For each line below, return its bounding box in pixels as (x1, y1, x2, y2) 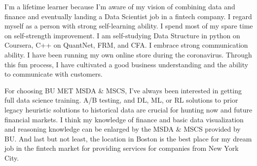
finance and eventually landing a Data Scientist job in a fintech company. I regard (4, 11, 252, 21)
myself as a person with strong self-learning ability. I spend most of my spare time (4, 21, 253, 31)
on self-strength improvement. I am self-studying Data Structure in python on (4, 30, 240, 40)
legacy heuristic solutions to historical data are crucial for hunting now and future (4, 104, 253, 114)
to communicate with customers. (4, 69, 103, 79)
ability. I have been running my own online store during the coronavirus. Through (4, 49, 252, 59)
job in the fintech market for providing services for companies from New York (4, 143, 239, 153)
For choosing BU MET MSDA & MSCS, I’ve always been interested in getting (4, 85, 242, 95)
